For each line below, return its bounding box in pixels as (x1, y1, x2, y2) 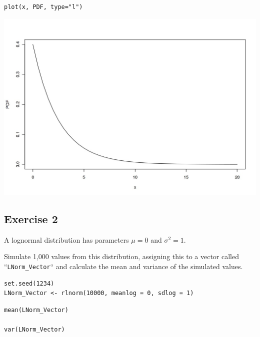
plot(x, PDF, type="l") (4, 3, 83, 10)
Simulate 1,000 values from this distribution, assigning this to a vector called (4, 251, 239, 262)
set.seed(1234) (4, 280, 54, 287)
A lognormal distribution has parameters (4, 234, 129, 245)
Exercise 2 (4, 211, 58, 226)
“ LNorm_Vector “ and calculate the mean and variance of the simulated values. (4, 261, 243, 271)
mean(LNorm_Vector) (4, 306, 68, 314)
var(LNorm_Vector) (4, 326, 65, 334)
